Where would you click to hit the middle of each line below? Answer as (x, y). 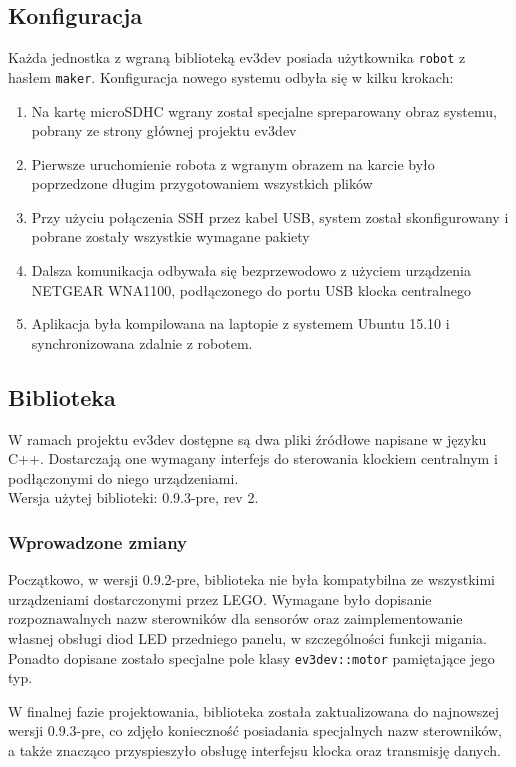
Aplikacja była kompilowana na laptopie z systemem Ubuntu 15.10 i (240, 323)
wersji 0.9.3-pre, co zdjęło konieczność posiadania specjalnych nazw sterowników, (255, 730)
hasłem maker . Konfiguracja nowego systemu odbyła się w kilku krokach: (231, 76)
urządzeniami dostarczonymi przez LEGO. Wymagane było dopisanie (220, 598)
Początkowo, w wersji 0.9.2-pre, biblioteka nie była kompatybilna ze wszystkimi (252, 579)
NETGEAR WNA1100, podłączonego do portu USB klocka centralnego (251, 289)
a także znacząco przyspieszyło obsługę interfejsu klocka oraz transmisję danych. (254, 750)
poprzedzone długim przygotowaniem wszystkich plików (202, 183)
